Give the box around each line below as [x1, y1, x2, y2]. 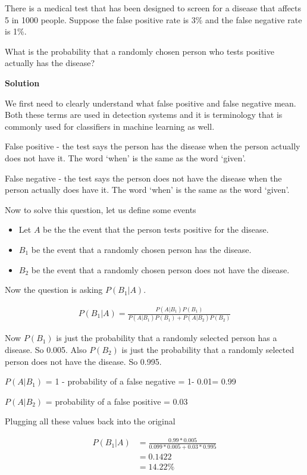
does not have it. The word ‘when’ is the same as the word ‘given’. [5, 151, 246, 164]
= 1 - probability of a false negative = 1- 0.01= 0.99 [45, 375, 236, 387]
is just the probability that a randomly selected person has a [56, 332, 277, 344]
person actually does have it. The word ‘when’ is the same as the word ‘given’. [5, 183, 290, 196]
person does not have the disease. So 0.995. [5, 355, 162, 367]
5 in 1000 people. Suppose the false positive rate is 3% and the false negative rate [5, 13, 302, 26]
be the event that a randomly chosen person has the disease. [31, 243, 252, 255]
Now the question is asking [5, 283, 103, 296]
